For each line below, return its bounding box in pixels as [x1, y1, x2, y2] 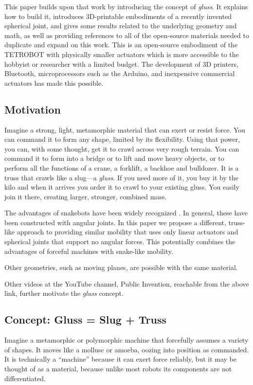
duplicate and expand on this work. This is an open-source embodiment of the [4, 39, 238, 50]
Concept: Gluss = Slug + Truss [4, 312, 167, 327]
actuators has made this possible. [4, 77, 104, 88]
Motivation [4, 101, 61, 116]
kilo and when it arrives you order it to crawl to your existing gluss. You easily [4, 182, 239, 192]
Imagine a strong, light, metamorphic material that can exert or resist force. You [4, 124, 246, 135]
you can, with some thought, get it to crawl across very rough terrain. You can [4, 143, 239, 154]
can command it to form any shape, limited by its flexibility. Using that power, [4, 134, 240, 144]
